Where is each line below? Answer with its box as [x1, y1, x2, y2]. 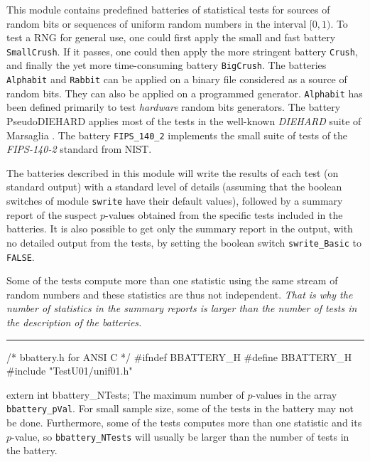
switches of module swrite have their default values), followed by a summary [6, 193, 343, 208]
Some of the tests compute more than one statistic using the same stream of [6, 273, 338, 288]
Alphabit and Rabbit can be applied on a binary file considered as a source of [6, 72, 347, 87]
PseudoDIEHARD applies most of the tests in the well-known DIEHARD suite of [6, 114, 361, 128]
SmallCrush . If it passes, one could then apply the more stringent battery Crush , [6, 43, 358, 58]
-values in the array [252, 387, 337, 402]
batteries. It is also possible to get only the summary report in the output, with [6, 221, 353, 236]
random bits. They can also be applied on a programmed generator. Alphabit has [6, 85, 363, 100]
